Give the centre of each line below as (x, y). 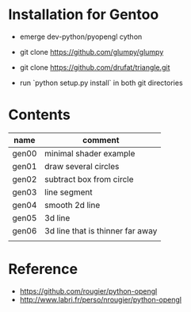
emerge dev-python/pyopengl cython (81, 37)
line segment (69, 192)
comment (101, 140)
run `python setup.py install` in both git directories (101, 83)
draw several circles (82, 166)
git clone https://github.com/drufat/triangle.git (95, 67)
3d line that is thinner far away (101, 230)
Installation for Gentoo (84, 15)
